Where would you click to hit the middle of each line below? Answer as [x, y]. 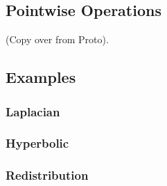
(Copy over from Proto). [57, 39]
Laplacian [33, 111]
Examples [41, 77]
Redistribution [47, 175]
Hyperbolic [37, 143]
